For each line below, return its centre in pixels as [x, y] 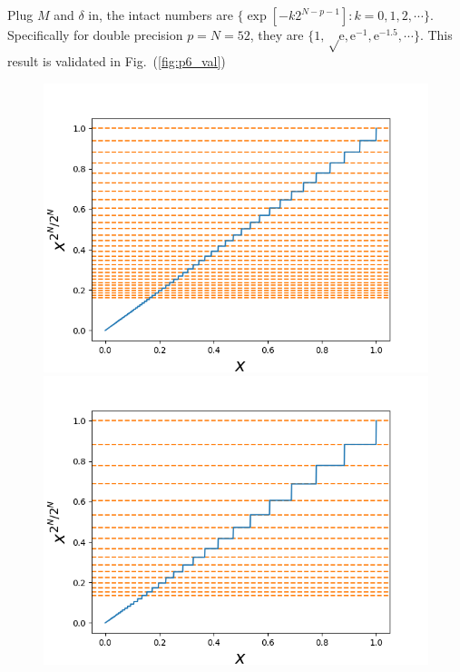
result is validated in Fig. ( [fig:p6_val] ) [117, 61]
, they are [277, 35]
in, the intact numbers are [161, 15]
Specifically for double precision [95, 35]
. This [436, 35]
